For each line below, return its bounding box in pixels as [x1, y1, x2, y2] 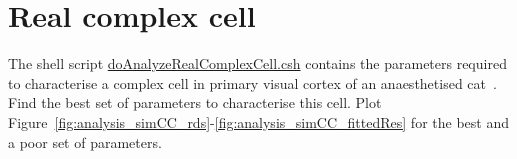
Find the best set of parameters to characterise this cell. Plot [8, 92, 382, 113]
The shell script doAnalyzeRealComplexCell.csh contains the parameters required [8, 53, 507, 74]
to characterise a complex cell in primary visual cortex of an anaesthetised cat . [8, 72, 497, 93]
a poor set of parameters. [8, 131, 162, 152]
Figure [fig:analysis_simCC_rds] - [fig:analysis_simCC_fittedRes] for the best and [8, 111, 509, 132]
